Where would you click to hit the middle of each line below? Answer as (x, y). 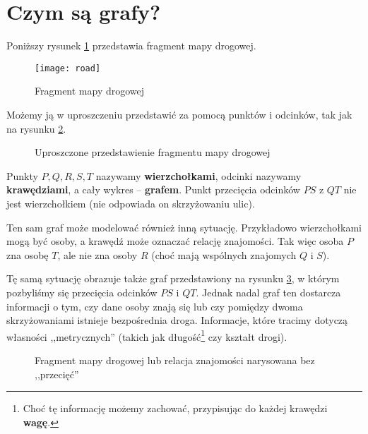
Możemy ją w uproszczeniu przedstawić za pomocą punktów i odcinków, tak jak (179, 114)
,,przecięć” (57, 374)
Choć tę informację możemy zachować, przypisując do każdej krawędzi (175, 408)
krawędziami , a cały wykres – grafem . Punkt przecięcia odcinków (153, 189)
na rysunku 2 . (36, 128)
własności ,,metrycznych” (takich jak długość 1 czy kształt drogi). (147, 335)
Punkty (22, 175)
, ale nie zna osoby (97, 254)
